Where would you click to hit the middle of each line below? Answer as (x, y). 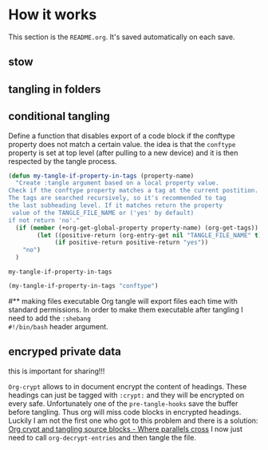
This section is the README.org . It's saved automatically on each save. (122, 37)
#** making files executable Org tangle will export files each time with (123, 301)
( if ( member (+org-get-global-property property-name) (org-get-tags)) (137, 228)
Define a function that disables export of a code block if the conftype (122, 135)
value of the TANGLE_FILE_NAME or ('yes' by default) (103, 213)
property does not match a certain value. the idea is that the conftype (122, 144)
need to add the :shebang (50, 318)
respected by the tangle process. (63, 161)
